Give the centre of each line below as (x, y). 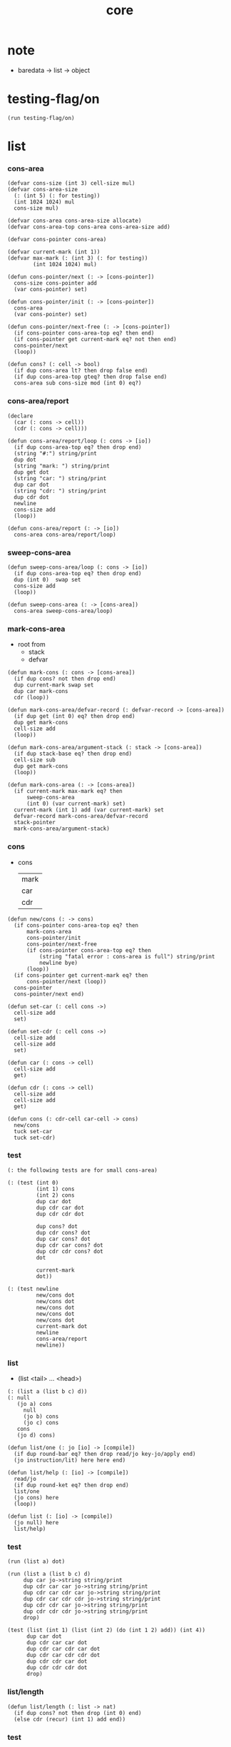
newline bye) (58, 963)
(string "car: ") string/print (60, 478)
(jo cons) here (36, 1498)
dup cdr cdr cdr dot (57, 1668)
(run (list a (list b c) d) (49, 1574)
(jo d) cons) (36, 1435)
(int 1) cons (55, 1189)
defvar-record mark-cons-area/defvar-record (81, 816)
